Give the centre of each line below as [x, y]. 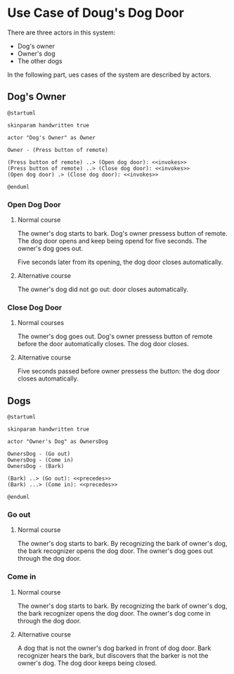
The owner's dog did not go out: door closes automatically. [103, 289]
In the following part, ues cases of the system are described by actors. [110, 75]
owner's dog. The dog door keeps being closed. [87, 663]
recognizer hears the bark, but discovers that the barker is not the [113, 655]
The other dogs [40, 61]
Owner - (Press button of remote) [58, 150]
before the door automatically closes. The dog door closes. [103, 344]
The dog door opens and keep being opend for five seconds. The [112, 241]
